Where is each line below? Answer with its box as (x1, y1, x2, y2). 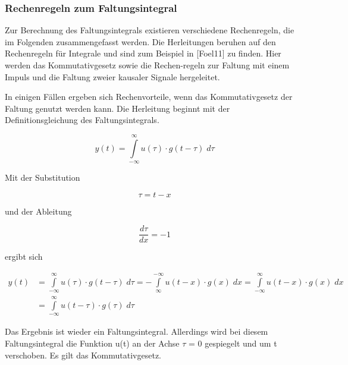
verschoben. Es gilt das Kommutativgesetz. (5, 348, 162, 361)
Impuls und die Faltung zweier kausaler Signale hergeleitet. (5, 70, 220, 83)
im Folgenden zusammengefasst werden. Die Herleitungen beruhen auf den (5, 35, 276, 48)
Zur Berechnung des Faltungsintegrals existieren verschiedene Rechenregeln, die (5, 24, 294, 36)
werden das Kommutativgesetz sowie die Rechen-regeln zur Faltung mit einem (5, 59, 290, 71)
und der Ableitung (5, 204, 72, 217)
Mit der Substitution (5, 171, 80, 184)
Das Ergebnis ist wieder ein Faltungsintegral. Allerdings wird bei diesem (5, 325, 268, 338)
